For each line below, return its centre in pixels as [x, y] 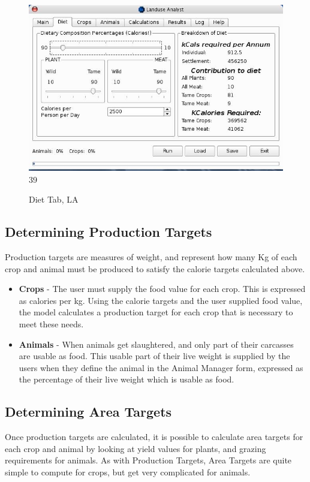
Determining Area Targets [88, 412]
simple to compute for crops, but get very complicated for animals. [128, 472]
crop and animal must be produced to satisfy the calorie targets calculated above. [155, 268]
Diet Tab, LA [54, 199]
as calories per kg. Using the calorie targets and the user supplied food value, [161, 300]
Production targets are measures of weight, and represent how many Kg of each [151, 257]
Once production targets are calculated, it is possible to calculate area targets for [154, 437]
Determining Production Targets [109, 232]
